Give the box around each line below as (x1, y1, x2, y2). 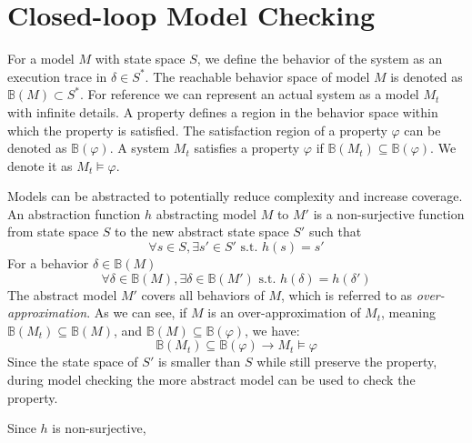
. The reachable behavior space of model (145, 66, 370, 86)
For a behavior (7, 254, 89, 273)
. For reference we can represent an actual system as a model (79, 85, 419, 104)
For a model (7, 49, 75, 68)
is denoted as (390, 66, 463, 86)
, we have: (245, 320, 300, 339)
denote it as (7, 156, 73, 175)
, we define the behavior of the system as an (196, 49, 443, 68)
